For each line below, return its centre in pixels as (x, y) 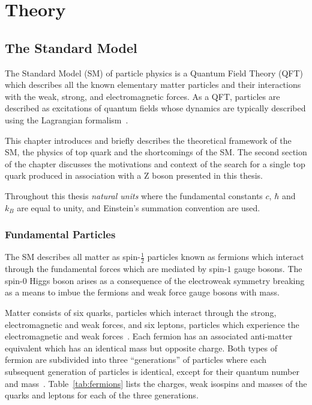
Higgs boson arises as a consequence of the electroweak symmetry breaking (167, 280)
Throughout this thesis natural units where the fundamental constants (134, 195)
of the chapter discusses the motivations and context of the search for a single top (155, 163)
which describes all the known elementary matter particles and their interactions (153, 85)
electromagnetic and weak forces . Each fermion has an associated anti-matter (149, 336)
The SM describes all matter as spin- (73, 257)
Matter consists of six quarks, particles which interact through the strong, (141, 312)
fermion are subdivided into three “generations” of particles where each (136, 360)
